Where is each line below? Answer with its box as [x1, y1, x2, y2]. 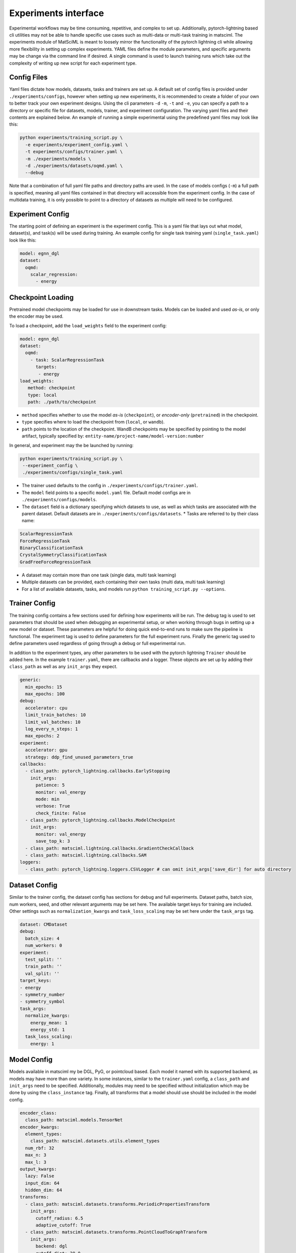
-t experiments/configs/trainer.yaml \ [25, 149, 123, 155]
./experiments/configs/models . [21, 497, 97, 503]
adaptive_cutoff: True [35, 1222, 91, 1228]
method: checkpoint [27, 385, 75, 391]
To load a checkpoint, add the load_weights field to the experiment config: [9, 322, 167, 328]
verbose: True [35, 803, 70, 809]
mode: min [35, 796, 60, 802]
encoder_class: [19, 1110, 57, 1116]
